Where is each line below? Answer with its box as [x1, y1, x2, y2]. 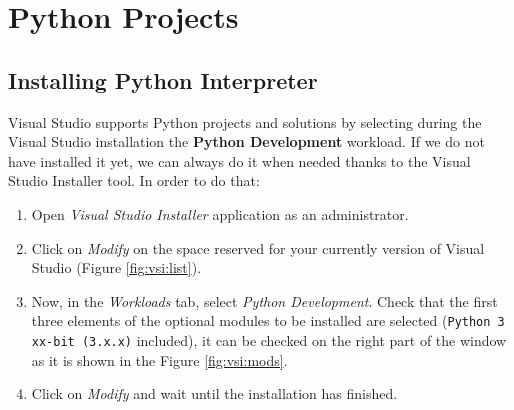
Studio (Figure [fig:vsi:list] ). [31, 257, 202, 278]
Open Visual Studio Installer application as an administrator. [31, 203, 409, 224]
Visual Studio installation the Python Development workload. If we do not [8, 131, 485, 152]
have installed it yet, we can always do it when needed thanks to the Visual [8, 150, 471, 171]
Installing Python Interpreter [8, 64, 318, 95]
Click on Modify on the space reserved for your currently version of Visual [31, 237, 485, 258]
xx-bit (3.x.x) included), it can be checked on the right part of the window [31, 329, 507, 350]
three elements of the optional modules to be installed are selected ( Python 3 [31, 310, 505, 331]
